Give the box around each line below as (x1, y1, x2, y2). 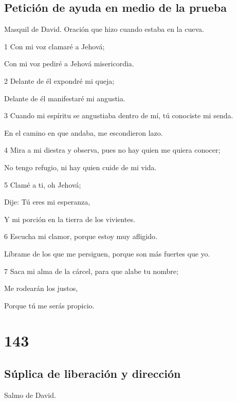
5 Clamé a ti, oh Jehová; (4, 179, 81, 190)
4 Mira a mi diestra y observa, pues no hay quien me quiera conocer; (4, 144, 221, 155)
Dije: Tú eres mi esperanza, (4, 196, 90, 207)
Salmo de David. (4, 389, 56, 400)
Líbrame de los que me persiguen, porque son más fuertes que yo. (4, 248, 210, 259)
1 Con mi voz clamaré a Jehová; (4, 41, 105, 51)
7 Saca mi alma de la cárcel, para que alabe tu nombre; (4, 265, 178, 276)
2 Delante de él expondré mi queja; (4, 75, 115, 86)
